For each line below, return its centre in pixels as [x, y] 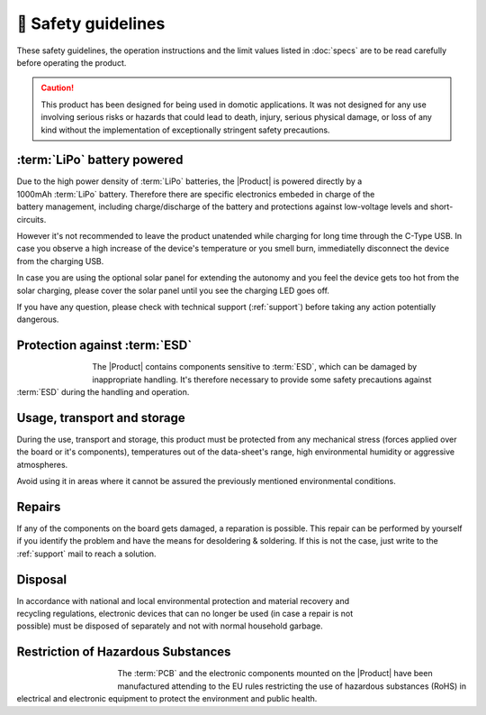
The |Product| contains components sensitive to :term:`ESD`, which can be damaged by [255, 367]
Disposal [42, 579]
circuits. [31, 219]
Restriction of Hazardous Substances [124, 652]
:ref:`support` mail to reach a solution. [86, 554]
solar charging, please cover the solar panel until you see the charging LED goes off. [173, 290]
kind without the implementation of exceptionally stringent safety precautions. [185, 130]
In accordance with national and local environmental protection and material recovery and [183, 600]
